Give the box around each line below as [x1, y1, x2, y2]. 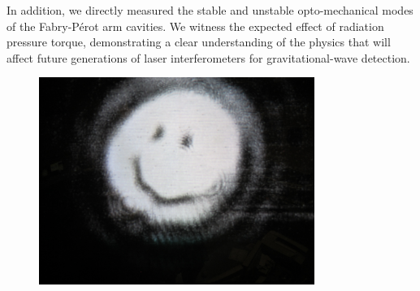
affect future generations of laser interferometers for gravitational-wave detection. [6, 49, 410, 66]
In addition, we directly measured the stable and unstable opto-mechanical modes [6, 2, 414, 18]
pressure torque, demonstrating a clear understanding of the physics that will [6, 33, 391, 50]
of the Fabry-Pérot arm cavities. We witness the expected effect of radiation [6, 17, 384, 34]
